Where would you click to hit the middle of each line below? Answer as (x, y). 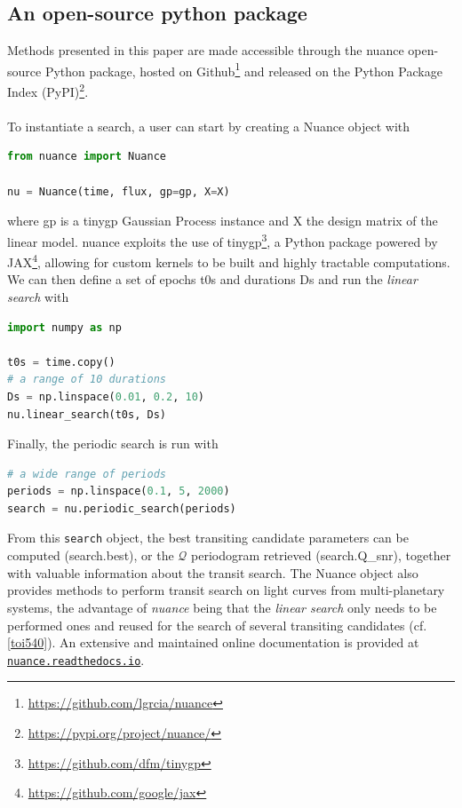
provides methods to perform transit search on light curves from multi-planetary (226, 590)
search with (38, 296)
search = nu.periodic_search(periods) (122, 508)
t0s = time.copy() (61, 362)
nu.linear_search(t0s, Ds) (87, 414)
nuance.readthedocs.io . (76, 659)
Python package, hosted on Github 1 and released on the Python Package (243, 69)
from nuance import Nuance (87, 157)
